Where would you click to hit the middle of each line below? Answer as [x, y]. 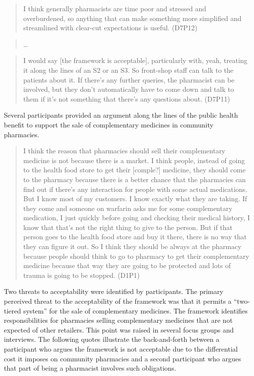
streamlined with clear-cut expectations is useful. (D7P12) [110, 28]
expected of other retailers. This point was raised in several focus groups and [119, 329]
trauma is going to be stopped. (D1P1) [82, 275]
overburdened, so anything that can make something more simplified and [132, 18]
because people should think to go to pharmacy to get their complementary [136, 256]
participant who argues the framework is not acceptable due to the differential [121, 349]
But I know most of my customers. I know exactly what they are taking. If [135, 198]
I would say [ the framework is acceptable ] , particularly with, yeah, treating [135, 60]
